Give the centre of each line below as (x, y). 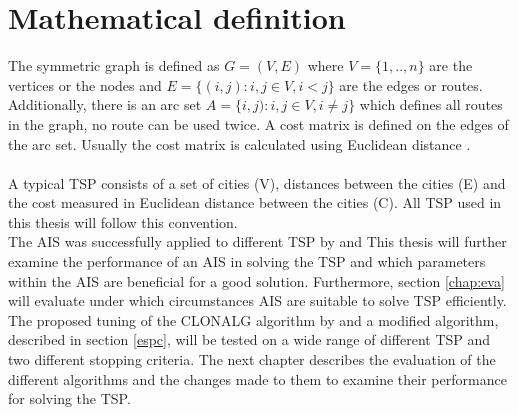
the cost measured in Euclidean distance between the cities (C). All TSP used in (255, 202)
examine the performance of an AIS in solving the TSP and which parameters (247, 261)
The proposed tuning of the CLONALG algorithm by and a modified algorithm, (253, 319)
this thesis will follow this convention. (123, 221)
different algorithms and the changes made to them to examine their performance (257, 378)
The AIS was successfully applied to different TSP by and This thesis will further (257, 241)
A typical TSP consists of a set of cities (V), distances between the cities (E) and (257, 182)
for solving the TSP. (69, 398)
